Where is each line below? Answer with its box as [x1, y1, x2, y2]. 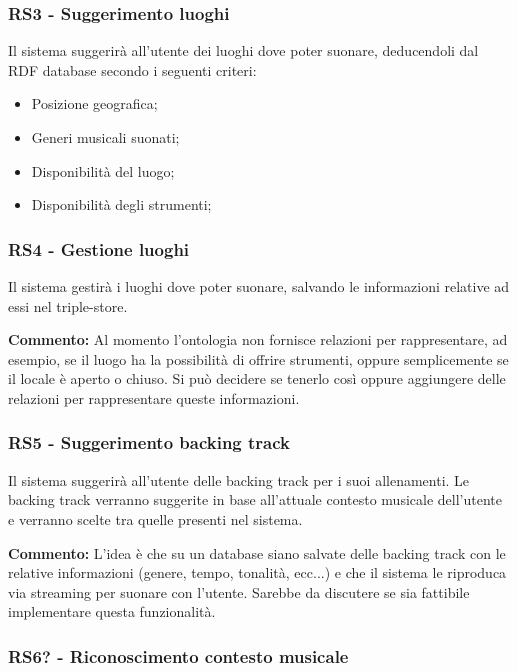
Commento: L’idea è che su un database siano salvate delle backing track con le [8, 542, 506, 563]
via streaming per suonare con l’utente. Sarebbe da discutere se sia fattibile [8, 581, 470, 602]
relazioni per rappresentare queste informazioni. [8, 387, 300, 408]
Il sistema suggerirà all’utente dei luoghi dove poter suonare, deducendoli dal [8, 40, 479, 61]
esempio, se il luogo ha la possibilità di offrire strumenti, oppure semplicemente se [8, 348, 509, 369]
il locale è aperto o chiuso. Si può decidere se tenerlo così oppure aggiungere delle [8, 368, 506, 389]
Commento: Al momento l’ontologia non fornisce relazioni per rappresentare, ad [8, 329, 508, 350]
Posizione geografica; [31, 93, 158, 114]
